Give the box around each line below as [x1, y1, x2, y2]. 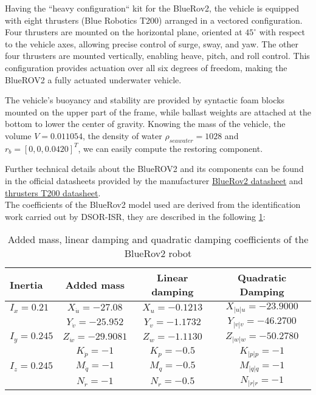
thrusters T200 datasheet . [5, 186, 101, 199]
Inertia [10, 277, 43, 292]
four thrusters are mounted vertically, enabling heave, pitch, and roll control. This [5, 49, 310, 62]
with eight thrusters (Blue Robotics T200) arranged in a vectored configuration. [5, 13, 303, 26]
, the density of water [82, 129, 162, 142]
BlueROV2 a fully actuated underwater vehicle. [5, 73, 182, 86]
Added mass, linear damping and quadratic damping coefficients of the [7, 232, 309, 247]
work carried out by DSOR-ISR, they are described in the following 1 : [5, 210, 266, 222]
